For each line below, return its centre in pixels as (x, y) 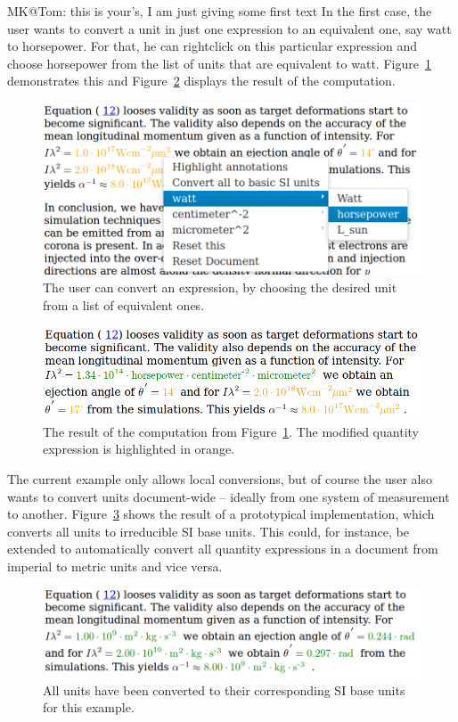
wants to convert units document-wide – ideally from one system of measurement (229, 496)
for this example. (89, 707)
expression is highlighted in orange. (139, 449)
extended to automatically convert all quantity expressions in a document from (223, 549)
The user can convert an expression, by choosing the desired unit (220, 287)
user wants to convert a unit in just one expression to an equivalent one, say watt (229, 28)
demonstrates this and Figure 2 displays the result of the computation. (201, 81)
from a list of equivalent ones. (124, 304)
